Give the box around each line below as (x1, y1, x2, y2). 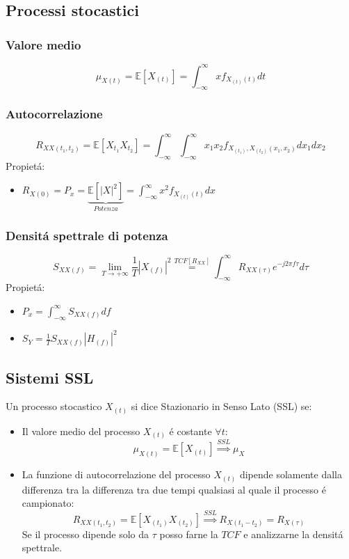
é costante (169, 423, 212, 438)
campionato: (22, 496, 74, 510)
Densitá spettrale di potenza (6, 226, 168, 244)
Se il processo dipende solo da (22, 526, 149, 541)
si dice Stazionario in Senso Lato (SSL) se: (131, 399, 312, 414)
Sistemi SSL (6, 366, 94, 388)
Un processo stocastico (6, 399, 102, 414)
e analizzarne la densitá (243, 526, 343, 541)
